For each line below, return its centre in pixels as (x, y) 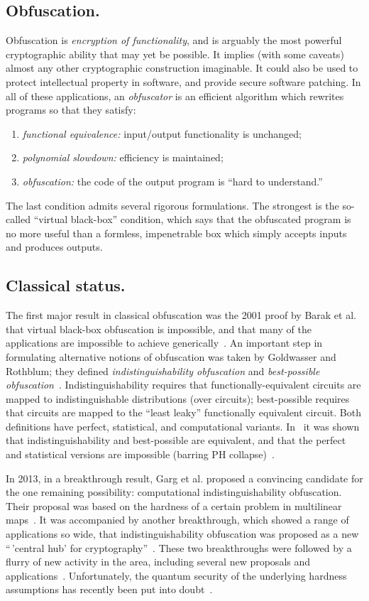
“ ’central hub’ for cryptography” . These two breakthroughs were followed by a (179, 547)
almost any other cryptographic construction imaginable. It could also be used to (182, 68)
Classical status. (66, 285)
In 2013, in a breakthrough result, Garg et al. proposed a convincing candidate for (184, 478)
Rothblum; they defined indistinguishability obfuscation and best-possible (163, 370)
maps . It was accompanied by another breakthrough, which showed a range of (177, 520)
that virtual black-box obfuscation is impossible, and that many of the (159, 329)
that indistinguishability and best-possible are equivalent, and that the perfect (176, 440)
